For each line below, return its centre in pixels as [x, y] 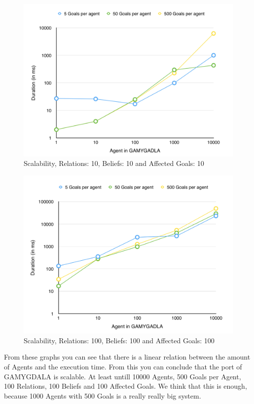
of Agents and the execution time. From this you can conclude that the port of [123, 366]
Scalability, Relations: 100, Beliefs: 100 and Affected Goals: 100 [119, 340]
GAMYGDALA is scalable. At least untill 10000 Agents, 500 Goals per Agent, [123, 376]
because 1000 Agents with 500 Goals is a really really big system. [103, 395]
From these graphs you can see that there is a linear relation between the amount [127, 357]
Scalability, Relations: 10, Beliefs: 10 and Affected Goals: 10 [114, 163]
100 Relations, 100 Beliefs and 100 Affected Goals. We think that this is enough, [126, 386]
